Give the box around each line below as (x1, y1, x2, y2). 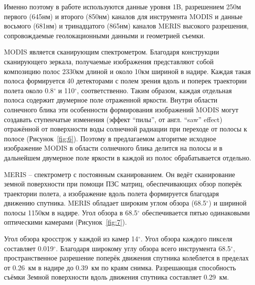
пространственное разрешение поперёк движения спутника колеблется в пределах (4, 253, 249, 263)
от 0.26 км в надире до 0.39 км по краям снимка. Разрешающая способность (4, 262, 236, 272)
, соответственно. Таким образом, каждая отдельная (77, 85, 232, 95)
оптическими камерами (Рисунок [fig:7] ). (4, 217, 127, 227)
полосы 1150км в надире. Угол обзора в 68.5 (4, 207, 138, 217)
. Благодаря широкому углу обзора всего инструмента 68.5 (56, 243, 231, 253)
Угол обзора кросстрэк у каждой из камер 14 (4, 233, 139, 244)
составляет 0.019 (4, 243, 54, 253)
